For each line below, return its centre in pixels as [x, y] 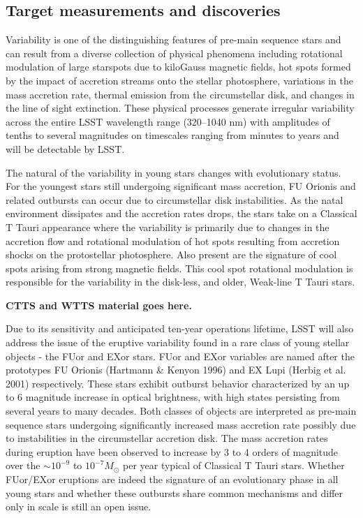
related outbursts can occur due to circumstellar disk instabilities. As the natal [175, 199]
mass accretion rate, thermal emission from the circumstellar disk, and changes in [180, 94]
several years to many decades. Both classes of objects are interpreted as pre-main [181, 411]
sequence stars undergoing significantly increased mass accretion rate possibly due [181, 424]
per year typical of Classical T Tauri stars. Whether [234, 465]
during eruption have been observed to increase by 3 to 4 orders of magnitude [172, 451]
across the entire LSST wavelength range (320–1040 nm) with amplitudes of [168, 121]
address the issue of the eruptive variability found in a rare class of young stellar [178, 342]
